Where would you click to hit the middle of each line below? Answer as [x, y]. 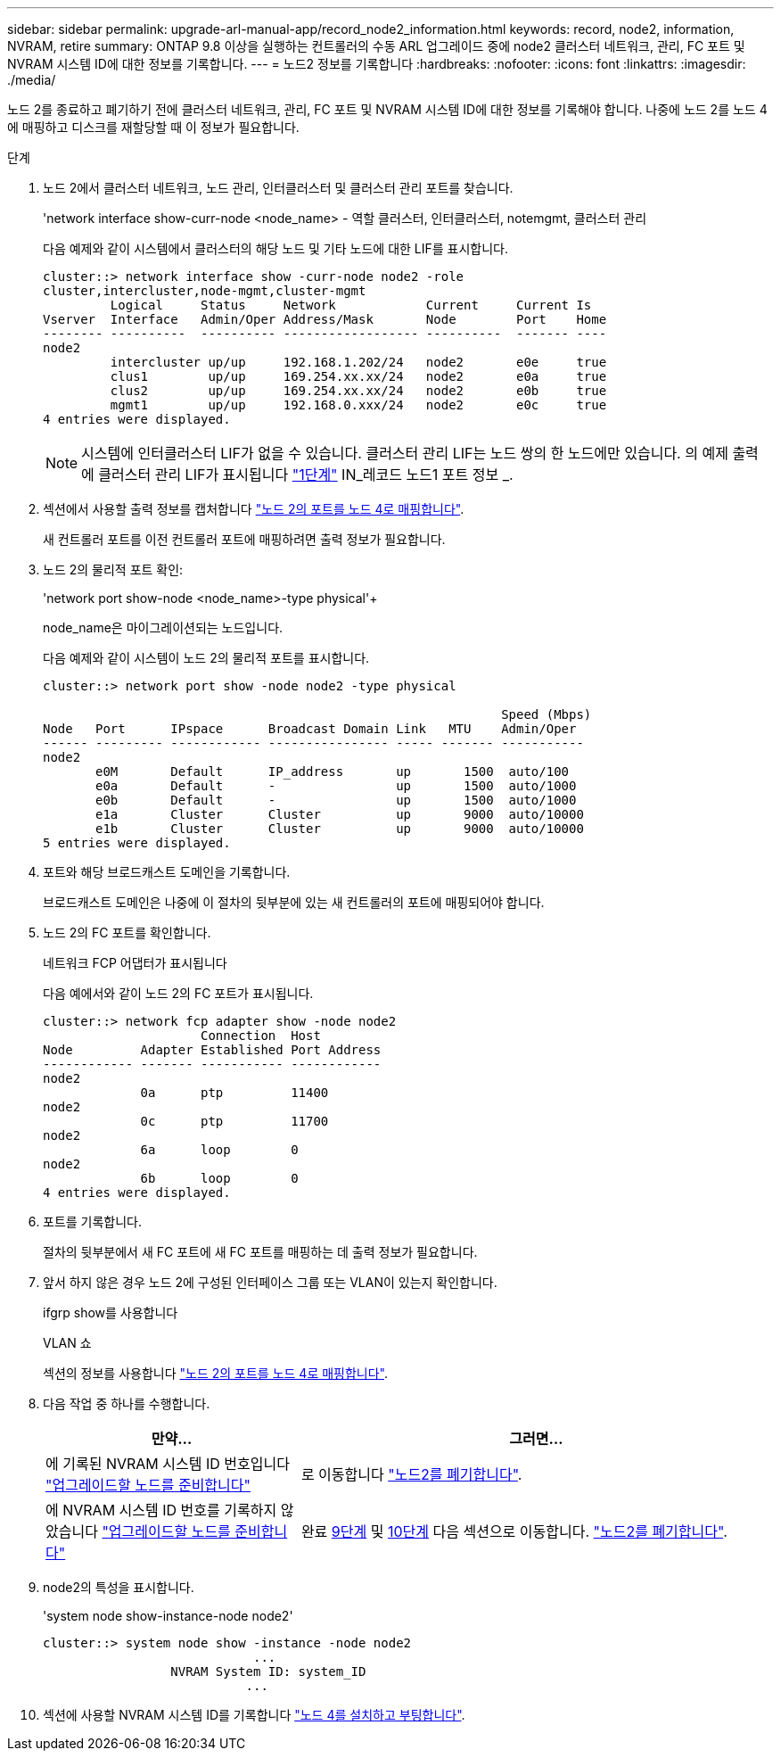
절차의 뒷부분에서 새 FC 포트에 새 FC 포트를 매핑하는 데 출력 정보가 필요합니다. [260, 1252]
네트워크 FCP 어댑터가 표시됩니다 [135, 963]
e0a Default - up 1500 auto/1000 [336, 786]
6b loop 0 [219, 1178]
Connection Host [261, 1036]
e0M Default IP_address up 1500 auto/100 [333, 772]
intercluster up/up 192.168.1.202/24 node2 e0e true [358, 362]
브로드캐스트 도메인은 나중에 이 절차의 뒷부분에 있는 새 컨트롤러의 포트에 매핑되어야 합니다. [294, 902]
